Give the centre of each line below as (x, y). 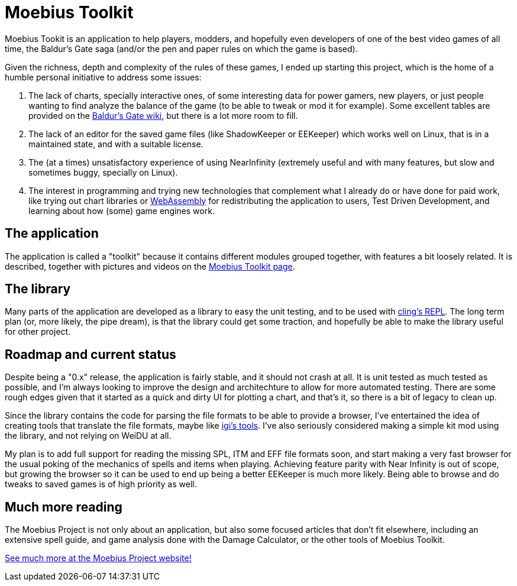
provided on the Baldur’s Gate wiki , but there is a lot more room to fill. (163, 115)
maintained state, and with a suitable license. (116, 144)
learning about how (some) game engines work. (122, 211)
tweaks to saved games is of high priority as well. (101, 484)
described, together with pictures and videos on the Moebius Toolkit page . (150, 266)
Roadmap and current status (91, 354)
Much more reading (64, 507)
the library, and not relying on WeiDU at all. (88, 436)
